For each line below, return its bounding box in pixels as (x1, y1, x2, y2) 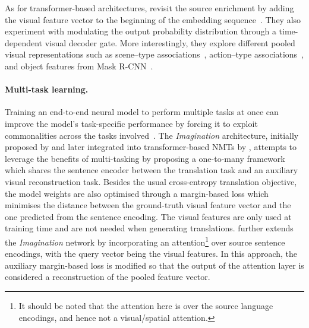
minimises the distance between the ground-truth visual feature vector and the (5, 199, 291, 211)
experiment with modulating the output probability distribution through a (5, 25, 276, 37)
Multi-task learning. (5, 83, 89, 95)
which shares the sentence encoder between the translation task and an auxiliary (5, 164, 298, 176)
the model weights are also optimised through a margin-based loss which (5, 187, 269, 199)
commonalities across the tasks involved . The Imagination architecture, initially (5, 129, 299, 141)
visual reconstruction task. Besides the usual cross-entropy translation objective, (5, 175, 297, 187)
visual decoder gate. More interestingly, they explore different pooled (45, 36, 295, 49)
